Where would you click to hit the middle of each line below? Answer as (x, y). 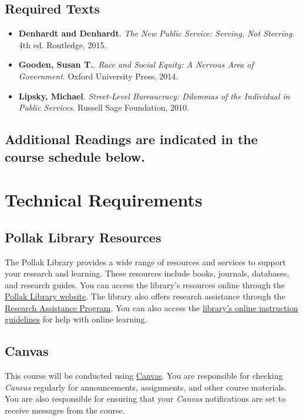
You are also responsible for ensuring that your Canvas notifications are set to (145, 399)
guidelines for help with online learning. (76, 319)
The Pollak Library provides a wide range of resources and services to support (145, 261)
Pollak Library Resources (83, 237)
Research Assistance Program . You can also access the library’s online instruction (151, 307)
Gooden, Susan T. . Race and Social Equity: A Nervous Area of (136, 64)
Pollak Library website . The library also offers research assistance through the (145, 296)
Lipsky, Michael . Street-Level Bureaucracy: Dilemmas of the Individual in (154, 96)
